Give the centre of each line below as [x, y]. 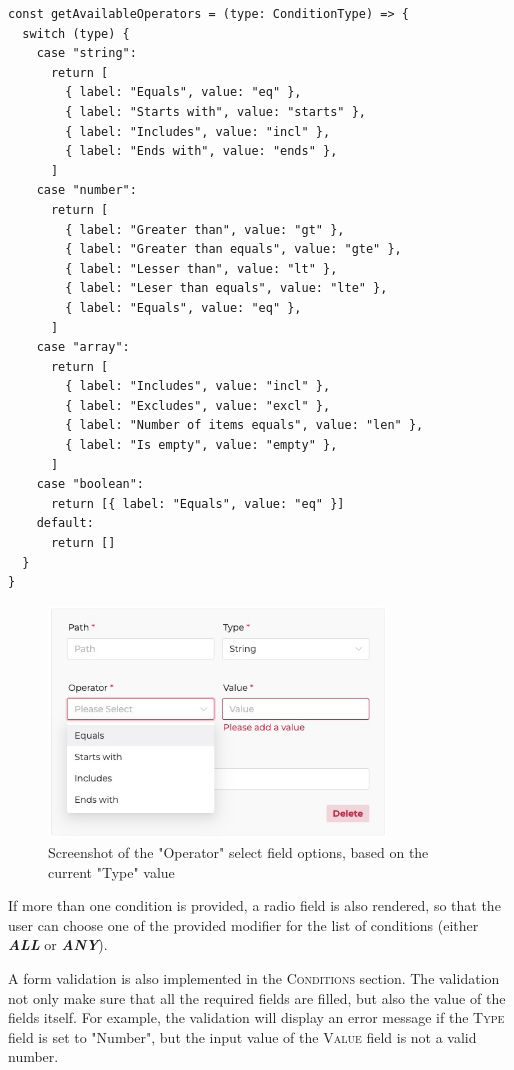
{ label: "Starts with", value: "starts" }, [215, 111]
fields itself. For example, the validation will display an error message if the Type [256, 1017]
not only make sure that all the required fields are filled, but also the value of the [257, 997]
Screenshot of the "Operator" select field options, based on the [238, 852]
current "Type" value [111, 871]
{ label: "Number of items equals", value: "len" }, [244, 425]
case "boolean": [90, 484]
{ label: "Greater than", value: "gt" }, [205, 229]
